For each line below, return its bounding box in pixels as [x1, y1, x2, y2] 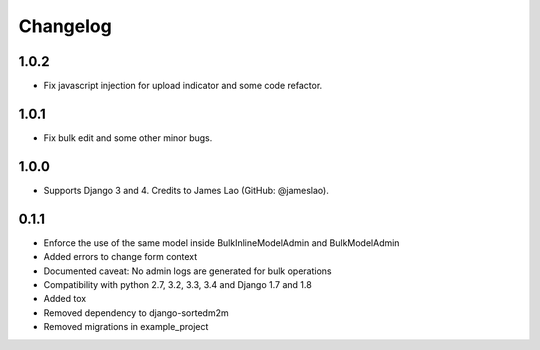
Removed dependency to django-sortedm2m [43, 306, 229, 319]
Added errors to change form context [43, 251, 198, 263]
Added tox [43, 293, 87, 305]
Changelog [18, 15, 112, 37]
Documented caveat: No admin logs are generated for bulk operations [43, 265, 332, 277]
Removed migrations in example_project [43, 321, 209, 333]
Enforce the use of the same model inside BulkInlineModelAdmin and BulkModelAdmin [43, 236, 400, 249]
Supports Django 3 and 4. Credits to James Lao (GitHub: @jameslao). [43, 184, 329, 196]
